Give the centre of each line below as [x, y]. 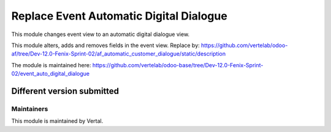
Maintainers [30, 109]
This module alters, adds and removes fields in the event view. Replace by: [106, 45]
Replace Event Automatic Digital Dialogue [120, 16]
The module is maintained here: [51, 65]
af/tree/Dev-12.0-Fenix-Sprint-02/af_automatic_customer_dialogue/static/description [119, 54]
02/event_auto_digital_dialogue [51, 74]
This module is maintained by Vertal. [57, 121]
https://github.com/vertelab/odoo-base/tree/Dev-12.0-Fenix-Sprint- [178, 65]
